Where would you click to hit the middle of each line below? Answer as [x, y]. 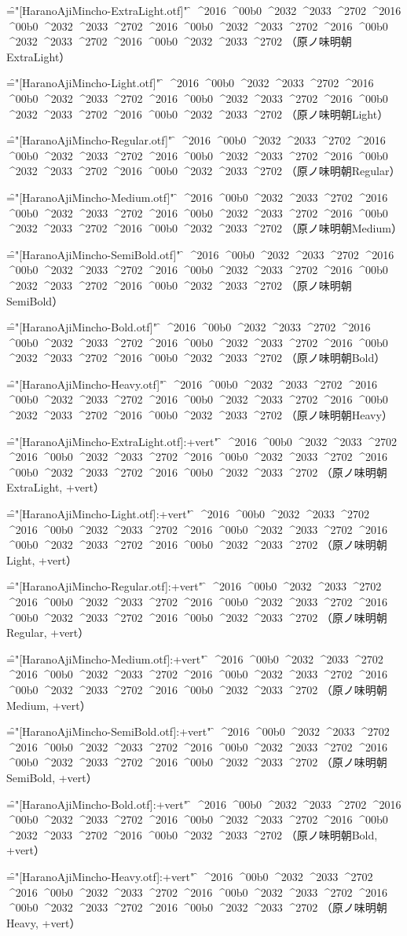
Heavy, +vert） [44, 922]
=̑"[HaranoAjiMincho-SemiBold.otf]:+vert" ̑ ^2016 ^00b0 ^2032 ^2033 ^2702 [198, 731]
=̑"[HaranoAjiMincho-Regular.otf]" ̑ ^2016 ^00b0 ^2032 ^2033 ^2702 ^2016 [196, 140]
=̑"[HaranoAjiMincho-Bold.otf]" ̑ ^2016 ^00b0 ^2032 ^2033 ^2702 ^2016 [189, 327]
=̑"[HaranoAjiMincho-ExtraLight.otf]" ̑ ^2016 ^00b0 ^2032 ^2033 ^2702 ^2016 [204, 10]
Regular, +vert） [48, 633]
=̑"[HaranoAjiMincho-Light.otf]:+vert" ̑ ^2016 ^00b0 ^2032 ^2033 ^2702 [188, 514]
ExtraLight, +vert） [55, 487]
